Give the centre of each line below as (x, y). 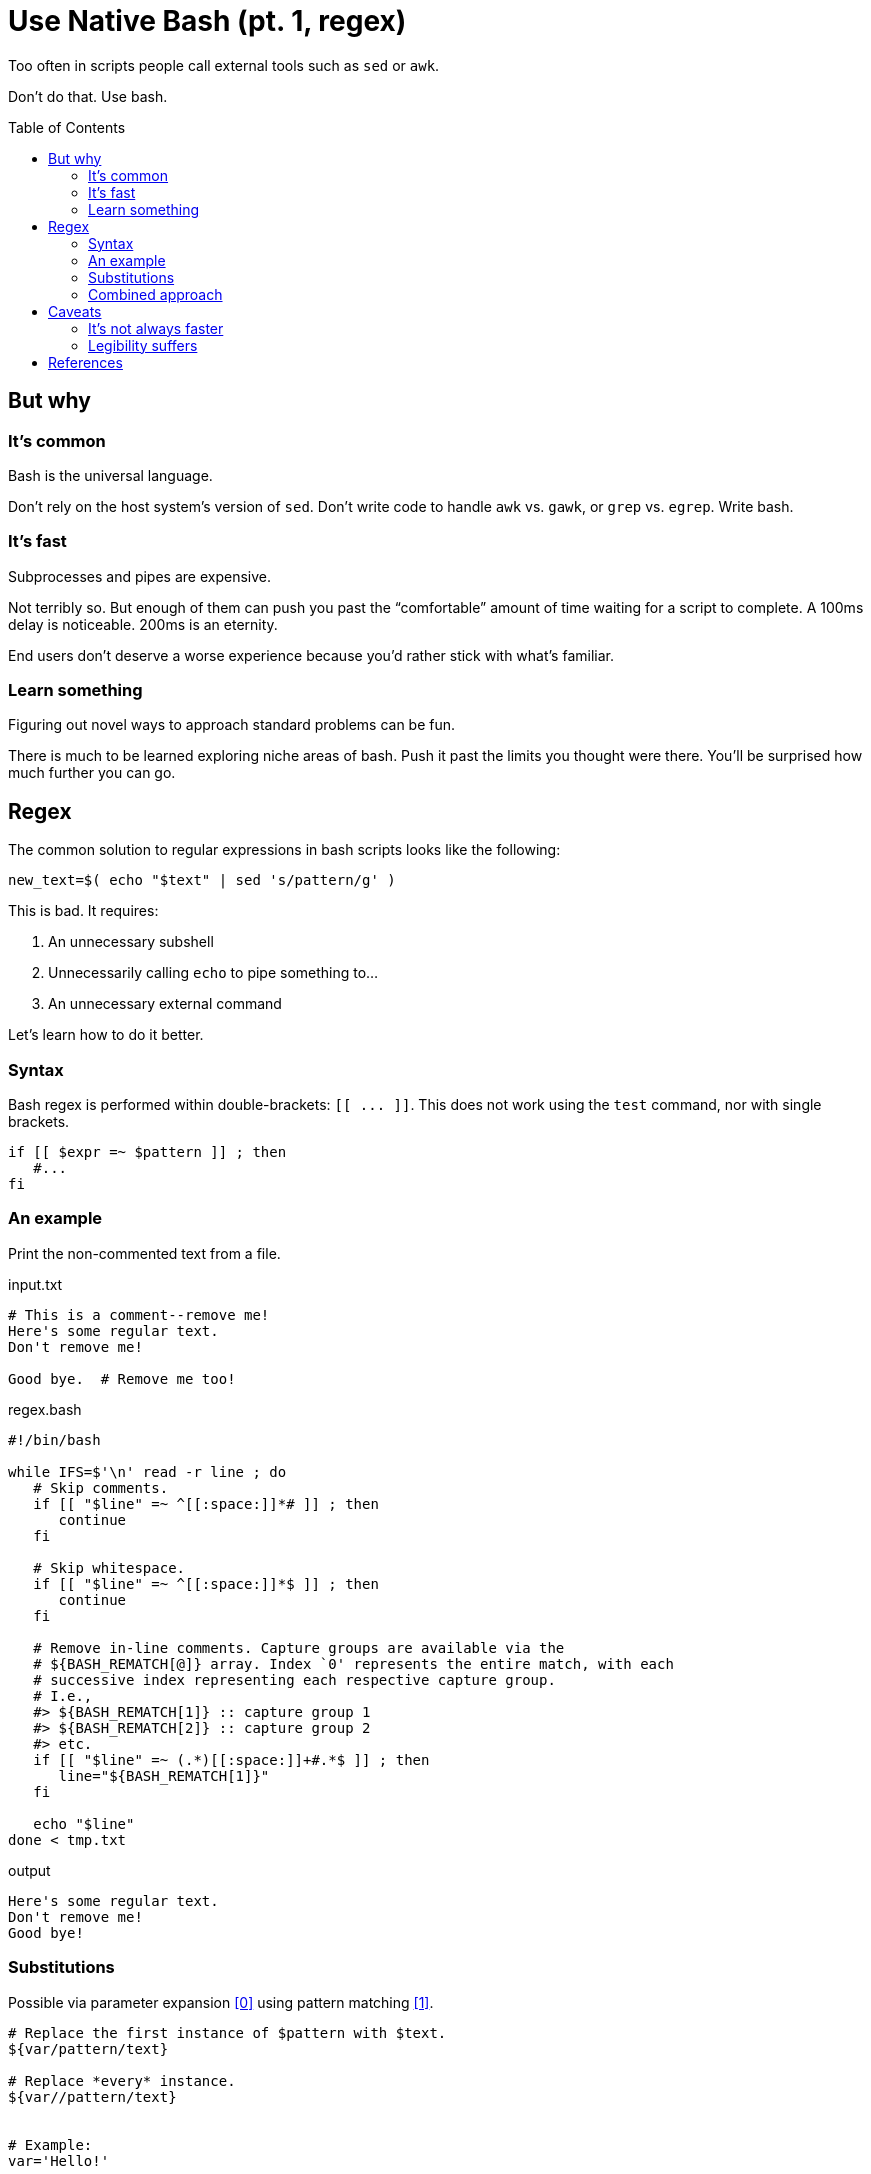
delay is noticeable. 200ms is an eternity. (143, 624)
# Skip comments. (101, 1487)
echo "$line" (84, 1823)
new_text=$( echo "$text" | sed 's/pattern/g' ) (202, 880)
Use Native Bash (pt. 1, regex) (207, 21)
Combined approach (155, 294)
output (29, 1870)
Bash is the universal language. (110, 475)
